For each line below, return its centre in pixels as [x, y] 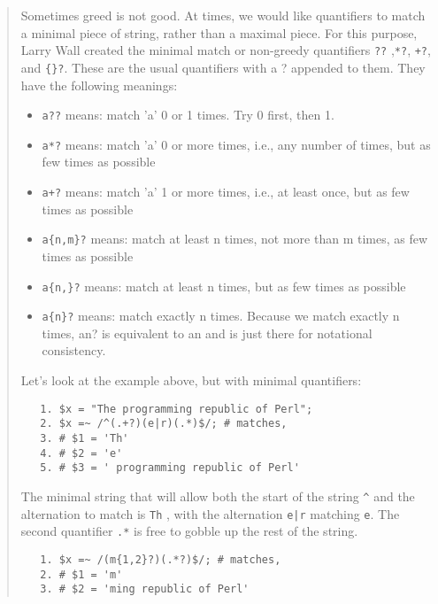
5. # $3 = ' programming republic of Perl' [170, 468]
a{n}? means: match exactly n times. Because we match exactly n [221, 316]
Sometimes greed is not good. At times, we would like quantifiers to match [223, 15]
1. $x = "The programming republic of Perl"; [177, 409]
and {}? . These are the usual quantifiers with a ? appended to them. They [223, 67]
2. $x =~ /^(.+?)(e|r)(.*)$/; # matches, [164, 424]
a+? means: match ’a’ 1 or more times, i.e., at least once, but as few [226, 191]
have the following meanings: [99, 85]
